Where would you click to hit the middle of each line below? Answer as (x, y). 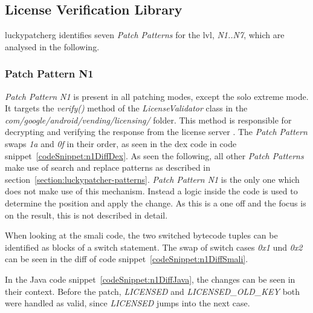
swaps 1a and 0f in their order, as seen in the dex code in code (121, 143)
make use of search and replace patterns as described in (108, 167)
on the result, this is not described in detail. (86, 215)
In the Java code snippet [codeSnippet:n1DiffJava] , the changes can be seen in (150, 279)
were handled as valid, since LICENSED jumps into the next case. (127, 303)
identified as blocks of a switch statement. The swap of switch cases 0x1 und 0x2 (154, 247)
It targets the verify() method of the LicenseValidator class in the (126, 108)
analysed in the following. (52, 46)
